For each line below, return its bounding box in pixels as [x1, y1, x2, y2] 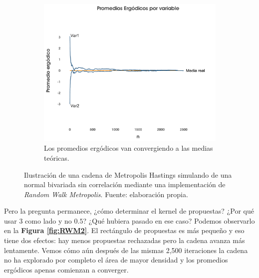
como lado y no [25, 215, 72, 226]
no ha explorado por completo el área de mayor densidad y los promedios [4, 255, 228, 265]
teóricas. [44, 152, 69, 163]
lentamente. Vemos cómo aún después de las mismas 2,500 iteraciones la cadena [4, 245, 248, 255]
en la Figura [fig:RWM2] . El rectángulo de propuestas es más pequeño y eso [4, 225, 245, 236]
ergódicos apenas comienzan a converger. [4, 264, 129, 275]
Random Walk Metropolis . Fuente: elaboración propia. [24, 189, 188, 199]
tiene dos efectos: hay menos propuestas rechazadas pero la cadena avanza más [4, 235, 245, 246]
